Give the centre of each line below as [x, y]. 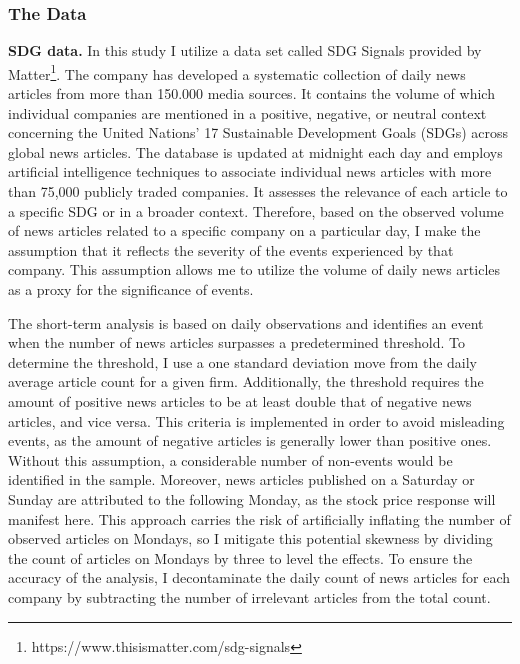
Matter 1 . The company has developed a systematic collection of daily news [237, 72]
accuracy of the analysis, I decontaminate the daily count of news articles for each [259, 577]
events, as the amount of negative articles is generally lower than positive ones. [250, 440]
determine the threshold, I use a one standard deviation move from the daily [242, 361]
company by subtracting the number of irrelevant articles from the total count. [249, 596]
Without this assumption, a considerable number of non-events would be [230, 459]
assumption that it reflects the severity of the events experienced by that [231, 249]
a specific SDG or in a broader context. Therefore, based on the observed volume [256, 210]
